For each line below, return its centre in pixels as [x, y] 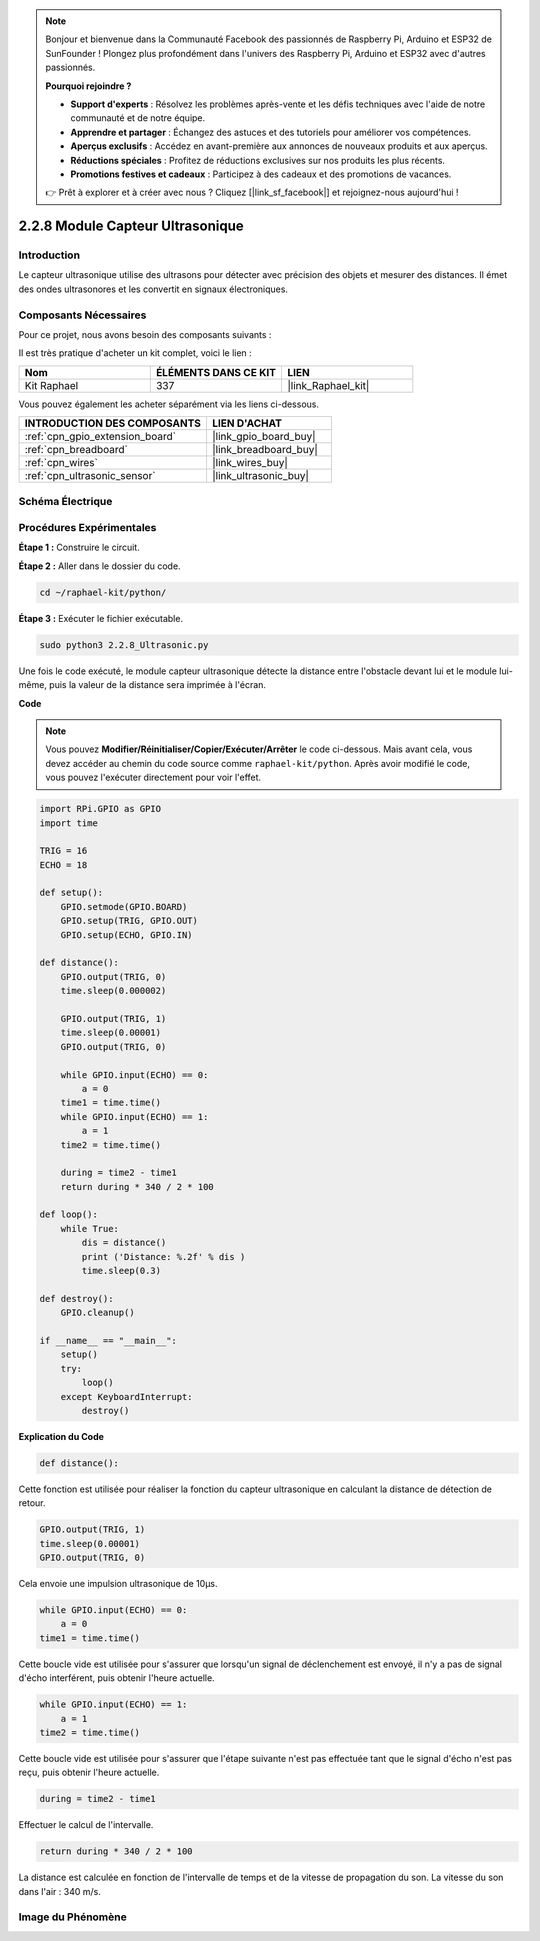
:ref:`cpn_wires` [61, 463]
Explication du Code [61, 1436]
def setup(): [71, 893]
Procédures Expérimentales [87, 528]
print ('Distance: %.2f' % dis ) [163, 1256]
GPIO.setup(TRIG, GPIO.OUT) [129, 921]
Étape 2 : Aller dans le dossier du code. [99, 566]
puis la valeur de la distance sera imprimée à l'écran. [157, 685]
